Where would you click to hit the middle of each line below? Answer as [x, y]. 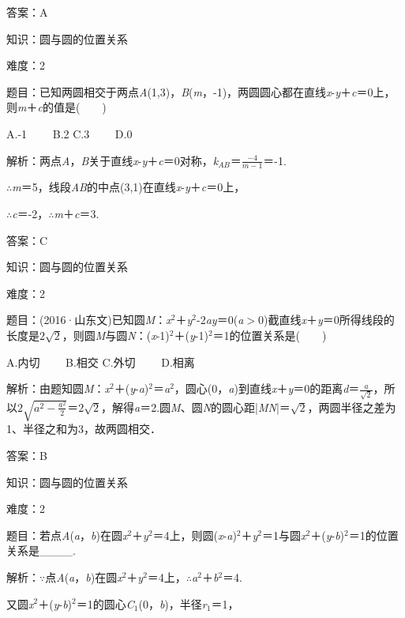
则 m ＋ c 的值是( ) [56, 107]
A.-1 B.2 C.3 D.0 [69, 133]
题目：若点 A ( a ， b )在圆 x [67, 535]
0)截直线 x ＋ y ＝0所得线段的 [326, 320]
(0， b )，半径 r [172, 603]
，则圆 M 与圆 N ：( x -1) [116, 335]
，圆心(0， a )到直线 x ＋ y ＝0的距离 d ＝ [267, 388]
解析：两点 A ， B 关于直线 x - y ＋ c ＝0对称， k [112, 160]
